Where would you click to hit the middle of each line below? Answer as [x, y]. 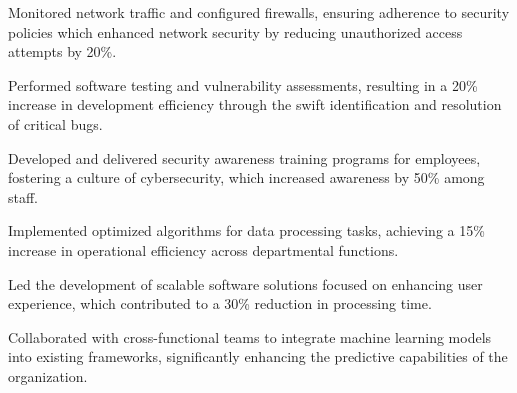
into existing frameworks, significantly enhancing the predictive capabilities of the [258, 356]
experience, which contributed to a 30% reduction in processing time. [220, 303]
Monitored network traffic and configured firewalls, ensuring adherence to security [259, 12]
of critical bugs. [55, 123]
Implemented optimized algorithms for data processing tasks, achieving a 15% [246, 230]
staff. [23, 196]
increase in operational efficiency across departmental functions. [203, 249]
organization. [48, 375]
